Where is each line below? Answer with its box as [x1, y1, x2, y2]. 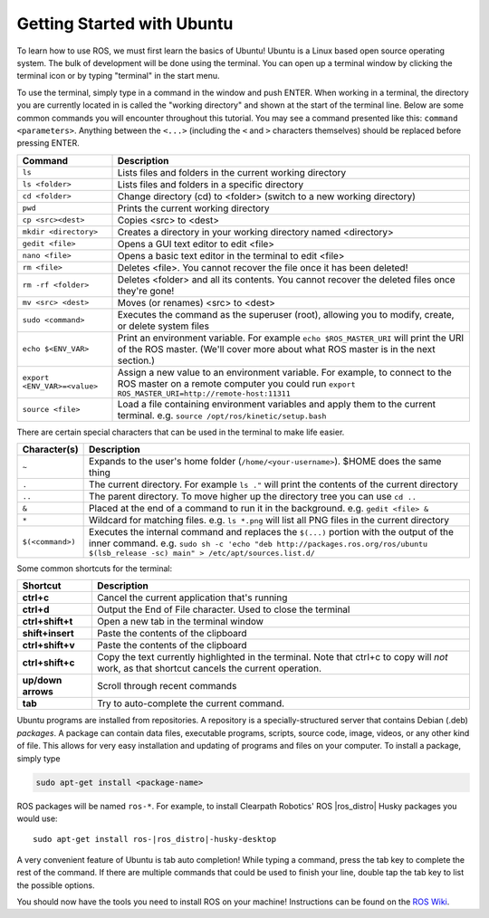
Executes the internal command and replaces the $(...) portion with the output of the [89, 526, 455, 539]
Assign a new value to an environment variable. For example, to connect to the [117, 366, 452, 378]
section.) [117, 354, 156, 367]
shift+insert [22, 627, 74, 640]
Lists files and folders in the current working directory [117, 166, 347, 178]
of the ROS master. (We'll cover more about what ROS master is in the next [117, 342, 436, 355]
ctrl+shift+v [22, 639, 76, 652]
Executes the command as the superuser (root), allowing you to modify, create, [117, 308, 455, 320]
